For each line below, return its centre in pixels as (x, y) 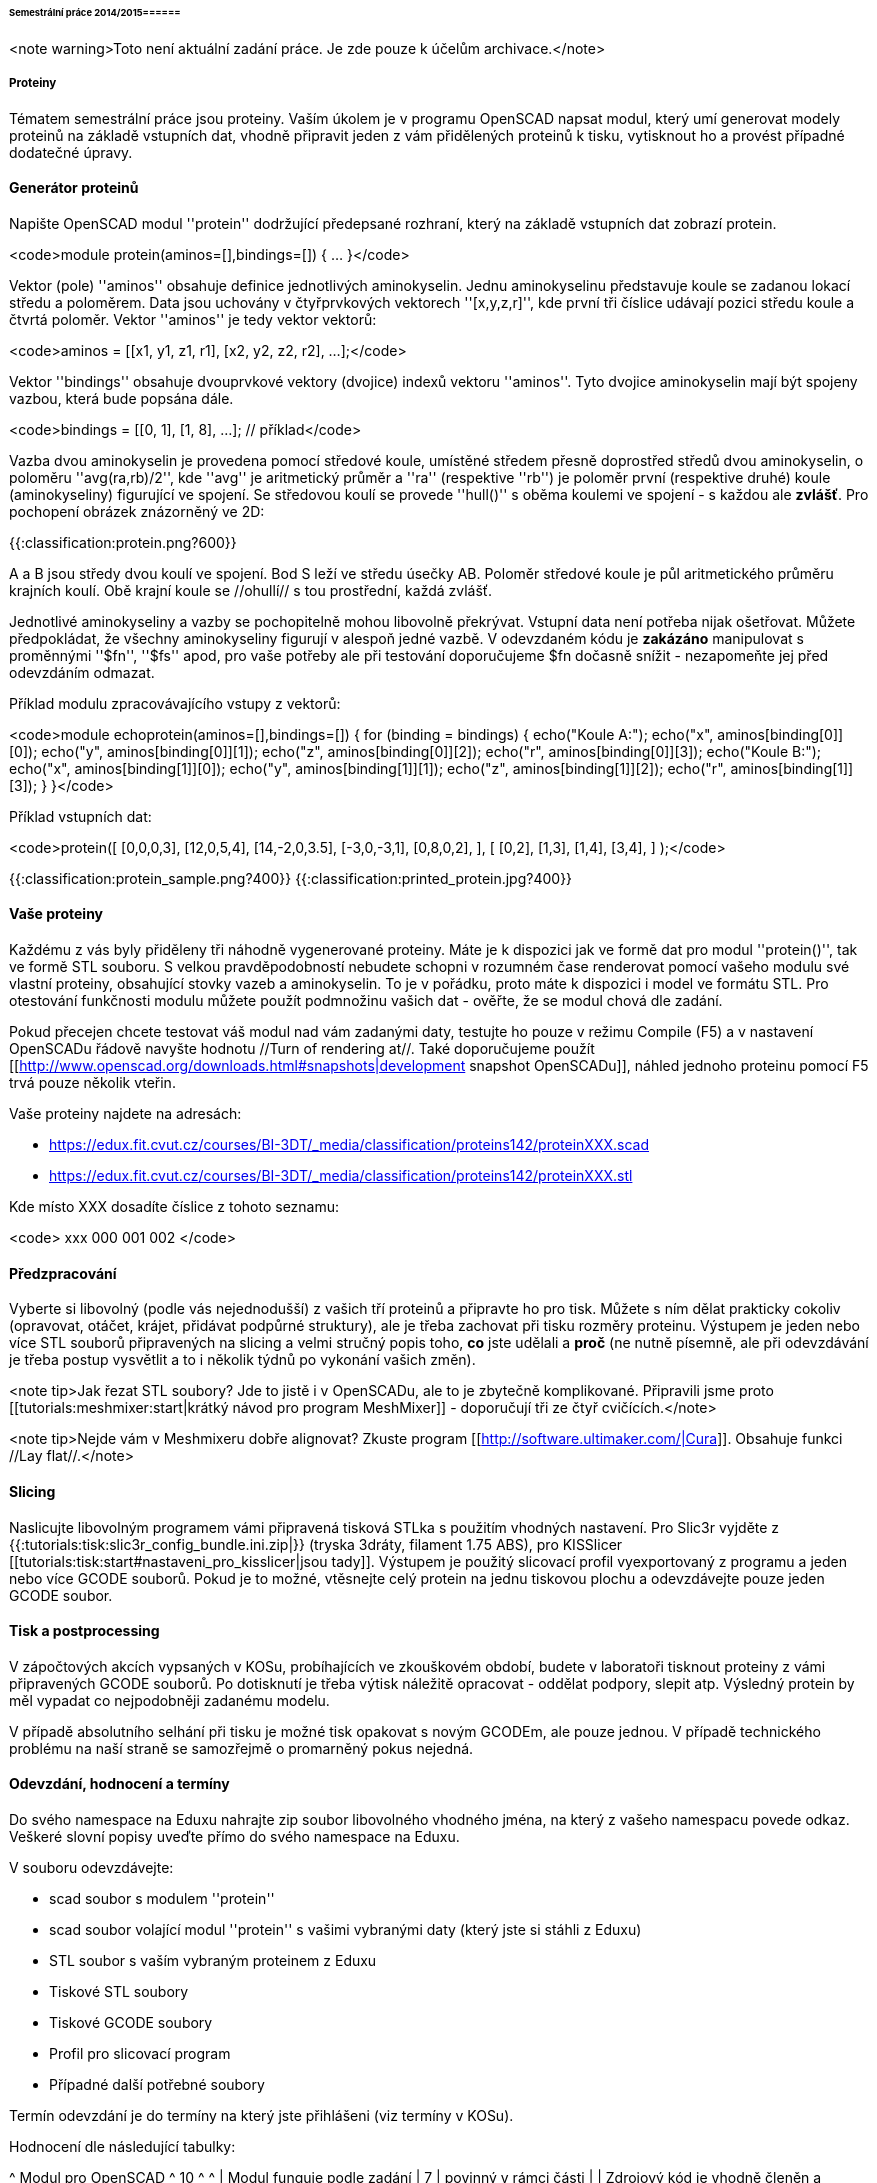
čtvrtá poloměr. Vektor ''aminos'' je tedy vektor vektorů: (193, 319)
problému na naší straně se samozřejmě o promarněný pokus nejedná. (241, 1748)
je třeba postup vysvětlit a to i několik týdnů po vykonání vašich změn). (242, 1360)
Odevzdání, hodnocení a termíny (119, 1784)
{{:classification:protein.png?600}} (123, 542)
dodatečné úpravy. (71, 152)
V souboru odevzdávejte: (91, 1867)
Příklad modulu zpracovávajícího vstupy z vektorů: (175, 703)
